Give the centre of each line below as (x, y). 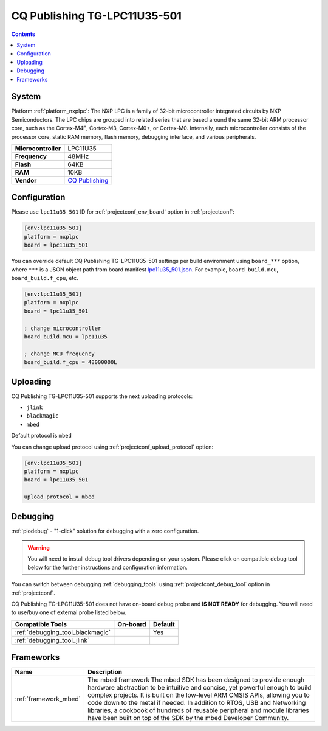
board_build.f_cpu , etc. (45, 278)
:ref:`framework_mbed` (48, 699)
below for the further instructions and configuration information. (108, 567)
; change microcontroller (63, 328)
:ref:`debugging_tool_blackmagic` (63, 632)
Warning (39, 548)
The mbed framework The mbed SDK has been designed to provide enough (196, 680)
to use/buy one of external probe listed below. (69, 612)
